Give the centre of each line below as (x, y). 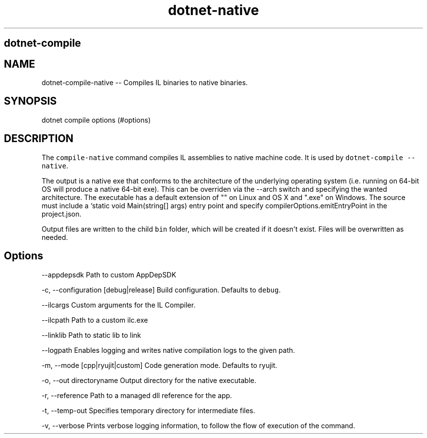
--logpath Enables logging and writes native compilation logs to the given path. (168, 350)
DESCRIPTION (39, 139)
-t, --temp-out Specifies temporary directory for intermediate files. (148, 410)
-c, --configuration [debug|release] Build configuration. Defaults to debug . (161, 290)
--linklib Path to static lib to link (91, 335)
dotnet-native (213, 10)
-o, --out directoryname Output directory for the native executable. (149, 380)
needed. (55, 237)
